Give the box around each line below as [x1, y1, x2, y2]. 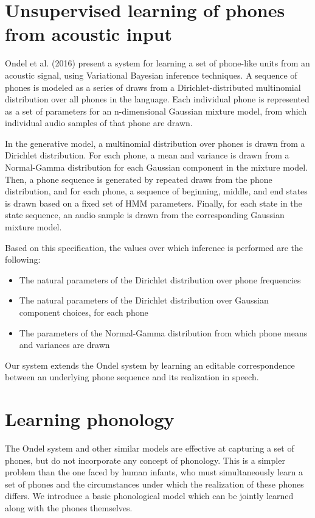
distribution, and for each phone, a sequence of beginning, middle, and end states [5, 185, 308, 197]
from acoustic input [5, 21, 173, 46]
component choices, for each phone [19, 306, 148, 318]
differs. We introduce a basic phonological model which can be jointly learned [5, 489, 294, 502]
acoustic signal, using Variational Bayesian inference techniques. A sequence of [5, 68, 297, 81]
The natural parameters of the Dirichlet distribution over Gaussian [19, 294, 269, 307]
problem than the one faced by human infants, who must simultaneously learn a [5, 466, 303, 478]
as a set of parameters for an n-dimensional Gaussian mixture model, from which [5, 104, 307, 117]
